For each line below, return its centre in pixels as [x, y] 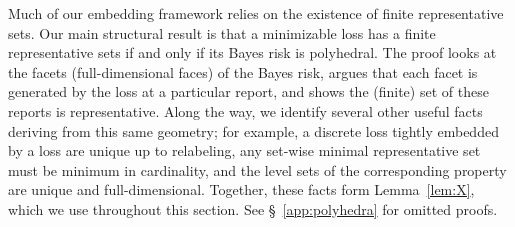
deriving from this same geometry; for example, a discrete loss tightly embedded [253, 130]
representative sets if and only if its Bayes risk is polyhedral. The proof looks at [252, 52]
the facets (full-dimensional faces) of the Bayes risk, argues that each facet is [243, 71]
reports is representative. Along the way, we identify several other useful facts [245, 110]
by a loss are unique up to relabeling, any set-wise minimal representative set [244, 150]
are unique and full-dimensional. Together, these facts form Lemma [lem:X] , [241, 189]
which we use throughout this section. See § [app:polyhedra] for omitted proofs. [253, 208]
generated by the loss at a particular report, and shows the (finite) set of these [248, 91]
